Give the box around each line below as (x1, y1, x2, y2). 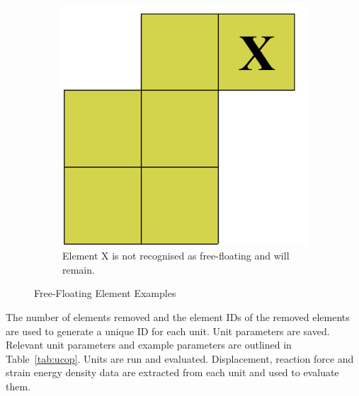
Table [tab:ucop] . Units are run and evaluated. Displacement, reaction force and (6, 351, 354, 366)
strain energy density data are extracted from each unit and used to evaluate (6, 365, 339, 380)
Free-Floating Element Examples (34, 286, 176, 301)
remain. (62, 262, 95, 276)
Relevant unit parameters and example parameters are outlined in (6, 337, 292, 352)
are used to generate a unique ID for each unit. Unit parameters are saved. (6, 323, 330, 338)
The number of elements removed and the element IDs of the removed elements (6, 310, 350, 325)
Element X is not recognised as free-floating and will (62, 248, 290, 263)
